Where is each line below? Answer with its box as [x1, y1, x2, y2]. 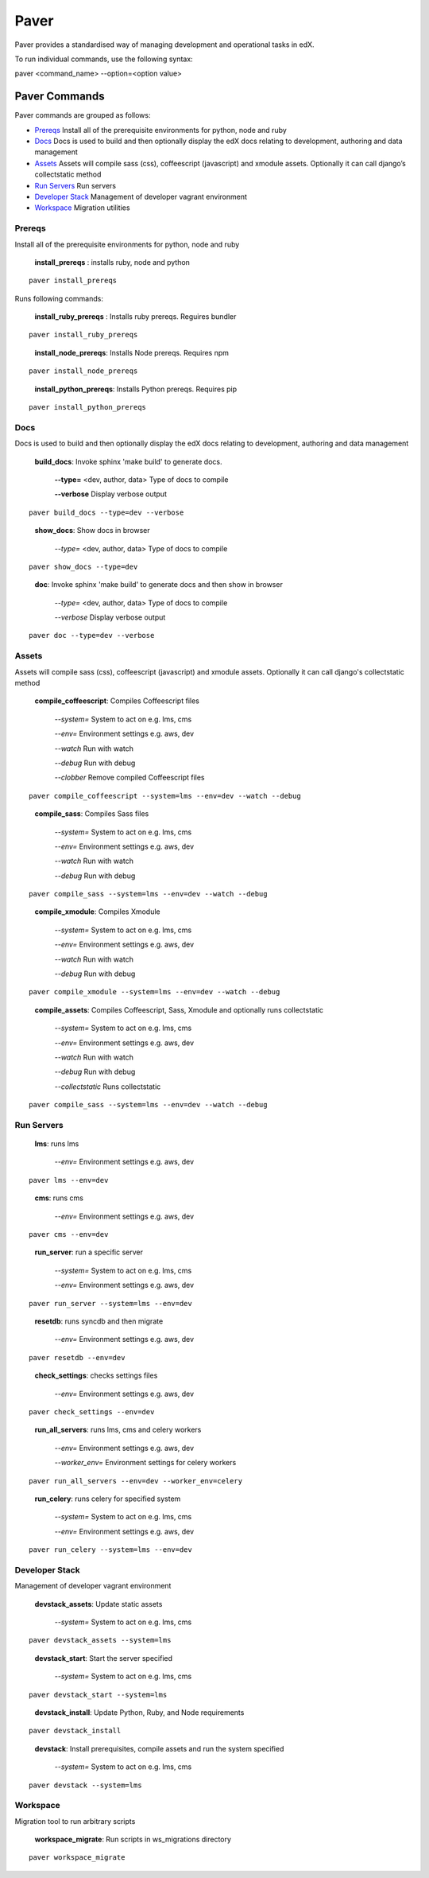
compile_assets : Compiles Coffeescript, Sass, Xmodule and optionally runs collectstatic [34, 1005, 324, 1014]
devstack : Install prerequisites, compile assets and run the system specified [34, 1744, 284, 1753]
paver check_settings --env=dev [29, 1407, 155, 1416]
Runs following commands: [14, 294, 103, 303]
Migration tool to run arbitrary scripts [14, 1816, 136, 1826]
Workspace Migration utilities [34, 203, 130, 212]
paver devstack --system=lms [29, 1780, 142, 1790]
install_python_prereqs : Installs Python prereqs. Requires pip [34, 384, 238, 394]
